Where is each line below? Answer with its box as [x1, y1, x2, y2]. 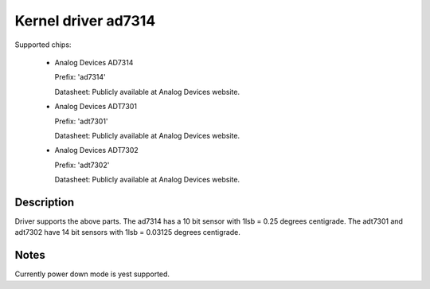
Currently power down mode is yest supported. [14, 269, 170, 279]
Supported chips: [14, 40, 72, 49]
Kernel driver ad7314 [14, 12, 156, 29]
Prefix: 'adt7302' [54, 160, 110, 170]
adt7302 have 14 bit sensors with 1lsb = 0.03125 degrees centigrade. [14, 228, 240, 237]
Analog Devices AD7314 [54, 57, 134, 67]
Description [14, 195, 75, 209]
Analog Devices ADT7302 [54, 146, 139, 155]
